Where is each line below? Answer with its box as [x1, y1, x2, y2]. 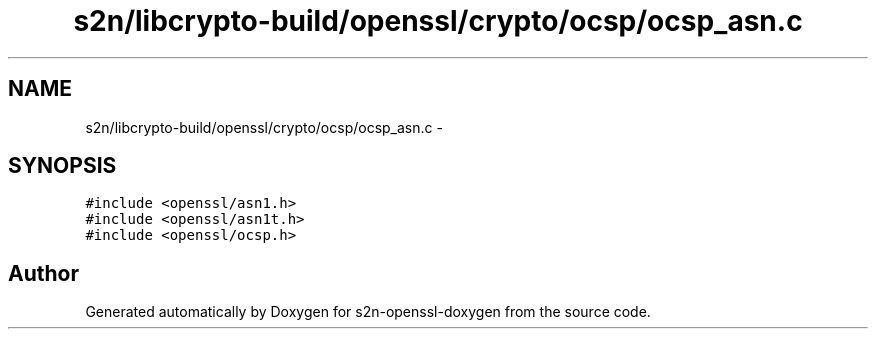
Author [8, 260, 79, 286]
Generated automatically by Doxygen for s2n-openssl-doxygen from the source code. [85, 303, 651, 321]
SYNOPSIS [8, 153, 117, 179]
